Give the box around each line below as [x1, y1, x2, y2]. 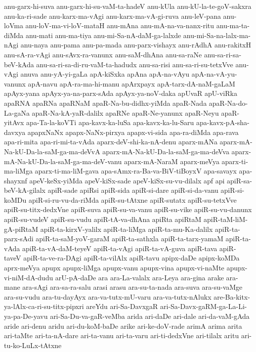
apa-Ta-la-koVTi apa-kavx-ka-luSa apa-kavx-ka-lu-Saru [26, 117, 194, 128]
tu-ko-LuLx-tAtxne [4, 340, 62, 350]
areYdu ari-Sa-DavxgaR [86, 301, 158, 311]
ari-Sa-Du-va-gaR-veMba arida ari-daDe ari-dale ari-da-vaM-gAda [50, 311, 250, 321]
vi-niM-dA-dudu [4, 272, 53, 282]
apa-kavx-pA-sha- [196, 117, 250, 128]
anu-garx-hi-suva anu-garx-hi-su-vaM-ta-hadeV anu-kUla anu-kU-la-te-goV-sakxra [4, 1, 252, 11]
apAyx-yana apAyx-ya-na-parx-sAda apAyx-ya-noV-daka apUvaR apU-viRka [4, 88, 237, 98]
